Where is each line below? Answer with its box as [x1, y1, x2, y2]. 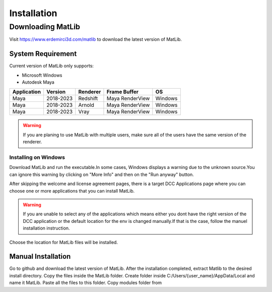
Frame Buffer [106, 88, 139, 95]
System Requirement [9, 49, 77, 58]
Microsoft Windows [22, 72, 62, 78]
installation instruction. [23, 225, 70, 231]
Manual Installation [9, 252, 71, 261]
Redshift [78, 95, 98, 102]
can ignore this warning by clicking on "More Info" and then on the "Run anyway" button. [9, 171, 194, 178]
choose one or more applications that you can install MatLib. [9, 188, 135, 194]
